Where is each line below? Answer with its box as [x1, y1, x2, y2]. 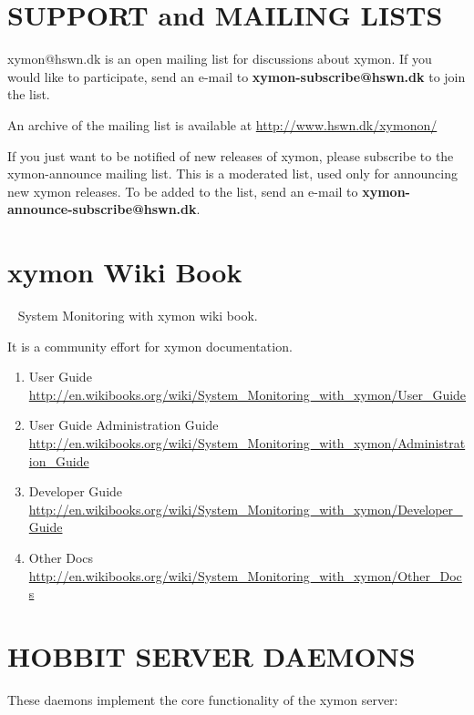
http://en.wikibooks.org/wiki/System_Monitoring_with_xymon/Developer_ [28, 499, 463, 518]
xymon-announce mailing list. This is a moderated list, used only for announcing [7, 164, 459, 183]
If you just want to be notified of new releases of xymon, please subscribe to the [7, 146, 454, 165]
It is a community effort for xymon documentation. [7, 336, 293, 355]
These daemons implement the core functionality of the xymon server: [7, 689, 398, 709]
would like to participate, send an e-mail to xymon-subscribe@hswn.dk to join [7, 66, 466, 86]
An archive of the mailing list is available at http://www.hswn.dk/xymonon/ [7, 115, 438, 134]
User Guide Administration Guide [28, 415, 219, 434]
